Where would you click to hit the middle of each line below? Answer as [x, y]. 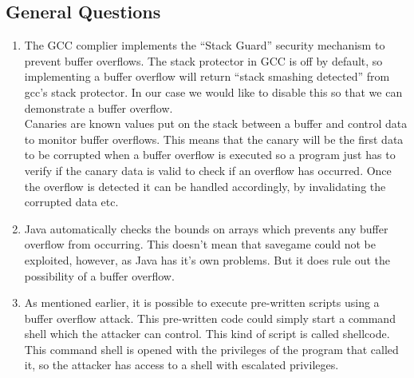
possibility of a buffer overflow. [99, 275]
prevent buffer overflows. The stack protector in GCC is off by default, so [203, 60]
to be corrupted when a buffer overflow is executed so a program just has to [210, 155]
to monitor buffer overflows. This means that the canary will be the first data [214, 139]
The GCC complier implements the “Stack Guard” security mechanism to [205, 45]
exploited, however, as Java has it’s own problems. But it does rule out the [207, 259]
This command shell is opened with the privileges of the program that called [211, 349]
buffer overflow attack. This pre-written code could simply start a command [210, 318]
